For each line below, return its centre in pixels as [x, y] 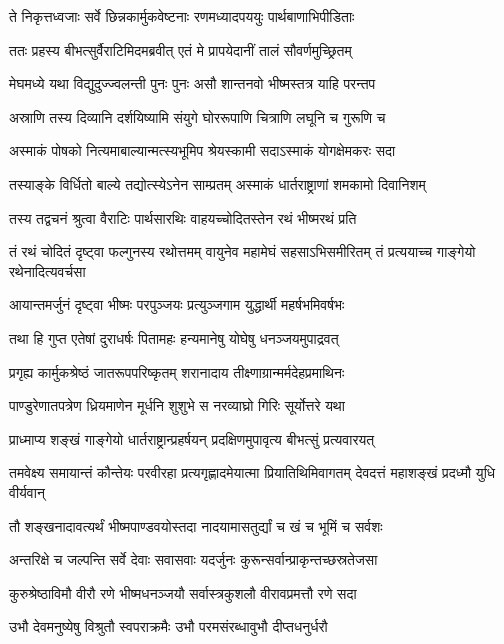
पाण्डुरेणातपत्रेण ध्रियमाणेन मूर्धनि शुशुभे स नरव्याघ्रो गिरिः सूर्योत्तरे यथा [177, 405]
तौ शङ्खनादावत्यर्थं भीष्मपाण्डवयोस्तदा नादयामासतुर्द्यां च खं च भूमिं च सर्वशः [196, 525]
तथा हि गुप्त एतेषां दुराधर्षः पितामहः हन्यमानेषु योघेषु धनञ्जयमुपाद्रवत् [174, 337]
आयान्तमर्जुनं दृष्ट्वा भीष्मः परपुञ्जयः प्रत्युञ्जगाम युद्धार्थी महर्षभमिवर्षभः [177, 304]
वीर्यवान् [27, 491]
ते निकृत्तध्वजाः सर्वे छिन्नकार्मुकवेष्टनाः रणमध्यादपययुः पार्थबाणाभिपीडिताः [182, 16]
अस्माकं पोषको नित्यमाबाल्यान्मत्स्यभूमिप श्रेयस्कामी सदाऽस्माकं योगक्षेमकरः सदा [202, 150]
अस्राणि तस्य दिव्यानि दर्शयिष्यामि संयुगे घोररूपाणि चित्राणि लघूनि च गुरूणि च [197, 116]
